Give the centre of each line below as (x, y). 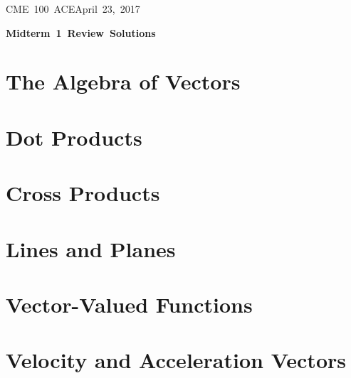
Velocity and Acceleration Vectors (176, 360)
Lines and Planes (91, 248)
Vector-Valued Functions (129, 304)
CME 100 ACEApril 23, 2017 (73, 9)
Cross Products (83, 193)
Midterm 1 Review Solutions (81, 32)
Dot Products (74, 137)
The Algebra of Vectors (123, 81)
